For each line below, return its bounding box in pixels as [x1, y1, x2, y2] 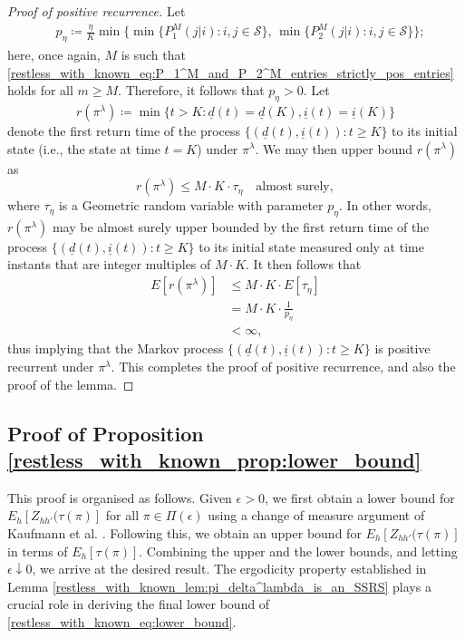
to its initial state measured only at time [199, 237, 424, 256]
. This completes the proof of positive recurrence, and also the [111, 357, 456, 376]
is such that [121, 44, 186, 63]
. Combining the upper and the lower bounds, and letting [139, 541, 458, 560]
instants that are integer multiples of [7, 255, 211, 274]
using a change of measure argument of [208, 506, 425, 525]
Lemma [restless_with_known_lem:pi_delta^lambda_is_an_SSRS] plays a [7, 576, 431, 595]
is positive [374, 339, 431, 358]
